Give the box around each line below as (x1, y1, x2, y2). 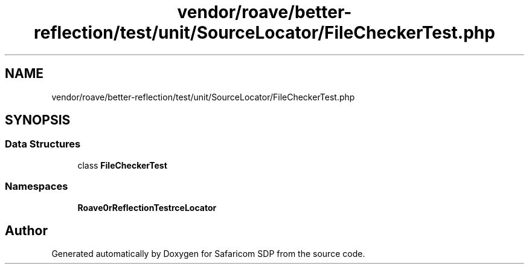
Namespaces (5, 180, 68, 193)
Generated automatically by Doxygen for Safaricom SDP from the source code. (51, 248, 365, 259)
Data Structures (5, 138, 81, 151)
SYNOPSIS (5, 112, 71, 128)
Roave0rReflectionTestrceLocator (77, 202, 217, 213)
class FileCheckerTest (77, 160, 167, 170)
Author (5, 222, 48, 238)
